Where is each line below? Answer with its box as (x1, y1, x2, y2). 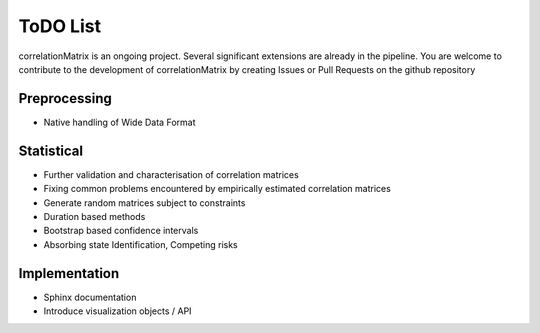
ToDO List (18, 15, 102, 37)
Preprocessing (18, 90, 112, 107)
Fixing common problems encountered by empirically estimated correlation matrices (43, 183, 392, 195)
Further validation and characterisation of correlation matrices (43, 168, 299, 180)
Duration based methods (43, 210, 146, 222)
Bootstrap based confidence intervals (43, 225, 199, 237)
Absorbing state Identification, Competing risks (43, 238, 239, 250)
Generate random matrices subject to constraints (43, 196, 246, 209)
